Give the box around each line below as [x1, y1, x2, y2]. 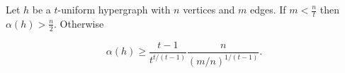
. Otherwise [54, 16, 104, 30]
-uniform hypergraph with [57, 2, 171, 16]
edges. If [250, 2, 286, 16]
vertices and [183, 2, 235, 16]
